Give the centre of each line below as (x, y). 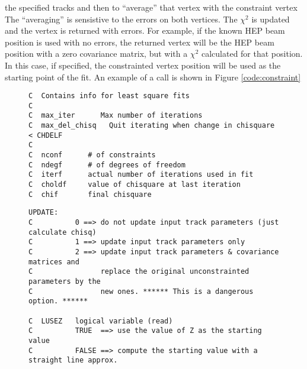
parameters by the (65, 281)
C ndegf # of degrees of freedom (107, 165)
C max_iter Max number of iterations (116, 116)
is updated (271, 19)
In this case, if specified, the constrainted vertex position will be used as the (143, 65)
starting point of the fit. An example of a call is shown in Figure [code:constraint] (153, 77)
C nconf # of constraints (92, 155)
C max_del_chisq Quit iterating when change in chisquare (152, 126)
